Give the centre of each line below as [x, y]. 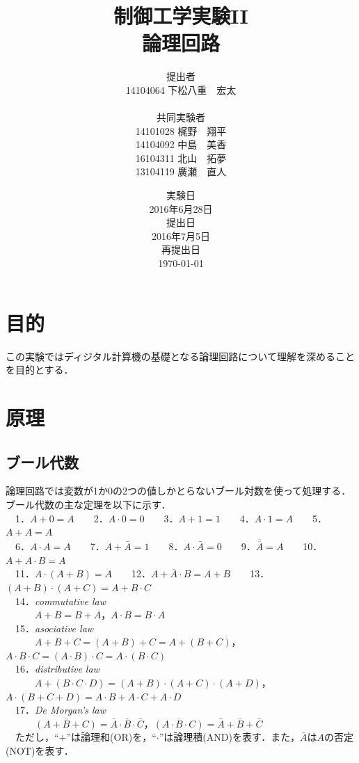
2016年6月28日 [181, 208]
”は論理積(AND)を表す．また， [230, 737]
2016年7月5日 [181, 235]
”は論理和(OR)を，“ [111, 737]
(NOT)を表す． [40, 751]
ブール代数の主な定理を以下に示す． [88, 504]
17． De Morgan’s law [61, 710]
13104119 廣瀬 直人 [181, 171]
